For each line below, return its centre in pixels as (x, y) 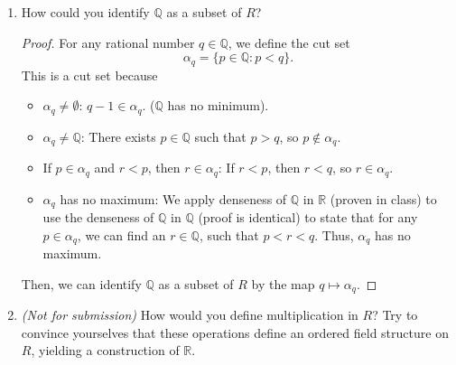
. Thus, (334, 234)
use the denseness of (98, 217)
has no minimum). (218, 105)
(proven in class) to (383, 198)
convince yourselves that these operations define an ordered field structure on (235, 332)
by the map (283, 283)
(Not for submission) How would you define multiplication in (190, 315)
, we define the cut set (289, 42)
